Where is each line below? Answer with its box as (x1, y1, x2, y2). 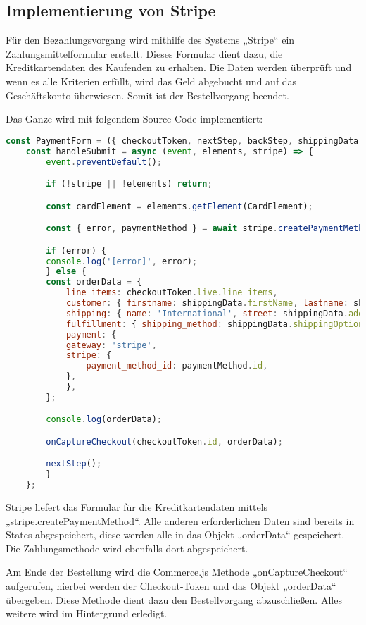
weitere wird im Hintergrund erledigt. (6, 606, 168, 621)
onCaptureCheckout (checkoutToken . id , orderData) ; (46, 436, 283, 447)
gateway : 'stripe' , (65, 340, 157, 350)
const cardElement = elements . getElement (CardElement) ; (46, 201, 313, 211)
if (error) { (46, 245, 107, 256)
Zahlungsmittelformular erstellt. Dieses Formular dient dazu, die (6, 46, 283, 61)
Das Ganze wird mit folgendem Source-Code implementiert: (6, 111, 263, 126)
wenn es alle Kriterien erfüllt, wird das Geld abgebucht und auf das (6, 73, 297, 88)
